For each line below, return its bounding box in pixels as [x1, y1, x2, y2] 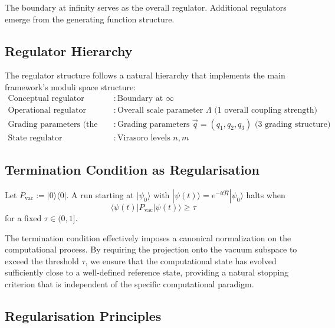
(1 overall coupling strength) [214, 106, 318, 114]
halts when [246, 188, 285, 201]
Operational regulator [8, 106, 86, 114]
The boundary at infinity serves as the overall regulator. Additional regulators [5, 1, 287, 13]
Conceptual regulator [8, 94, 84, 103]
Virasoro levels [117, 133, 170, 142]
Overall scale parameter [117, 106, 203, 114]
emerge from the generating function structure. [5, 12, 175, 25]
